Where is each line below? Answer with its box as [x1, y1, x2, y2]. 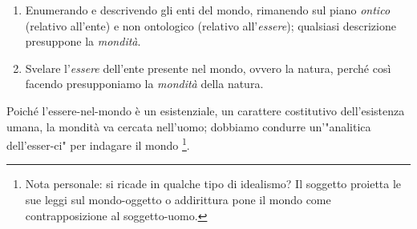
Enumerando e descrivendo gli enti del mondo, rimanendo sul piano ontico [25, 2, 391, 18]
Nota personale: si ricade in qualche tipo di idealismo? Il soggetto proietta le [25, 175, 402, 192]
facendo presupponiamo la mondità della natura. [25, 75, 264, 92]
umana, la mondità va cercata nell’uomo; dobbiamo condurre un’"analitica [6, 118, 371, 135]
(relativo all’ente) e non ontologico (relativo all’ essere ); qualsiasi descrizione [25, 17, 396, 34]
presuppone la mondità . [25, 33, 141, 50]
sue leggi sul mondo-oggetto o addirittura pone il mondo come [25, 191, 331, 207]
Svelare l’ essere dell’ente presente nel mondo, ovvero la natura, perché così [25, 59, 391, 76]
